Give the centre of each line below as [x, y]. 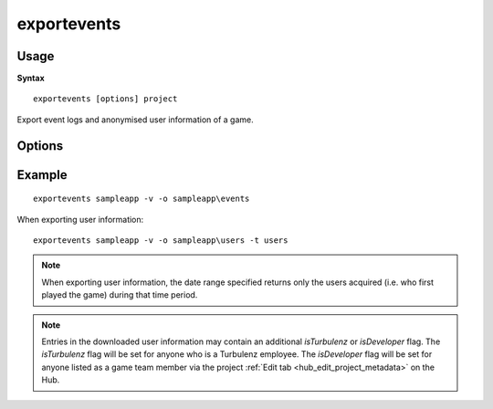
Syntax [31, 79]
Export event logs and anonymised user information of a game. [136, 120]
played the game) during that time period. [120, 295]
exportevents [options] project [105, 99]
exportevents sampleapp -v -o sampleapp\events [142, 199]
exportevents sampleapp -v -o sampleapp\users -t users [161, 241]
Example [42, 175]
